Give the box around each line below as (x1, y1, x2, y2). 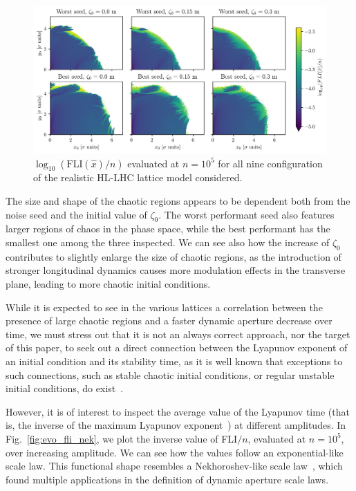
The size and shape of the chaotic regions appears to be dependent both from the (6, 194, 350, 208)
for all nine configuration (218, 156, 323, 170)
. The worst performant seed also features (158, 207, 335, 221)
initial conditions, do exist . (6, 381, 124, 396)
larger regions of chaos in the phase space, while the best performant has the (6, 221, 330, 236)
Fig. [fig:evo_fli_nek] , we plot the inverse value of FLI (6, 431, 238, 445)
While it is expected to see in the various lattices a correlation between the (6, 299, 323, 314)
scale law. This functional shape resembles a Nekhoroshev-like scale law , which (6, 458, 343, 473)
